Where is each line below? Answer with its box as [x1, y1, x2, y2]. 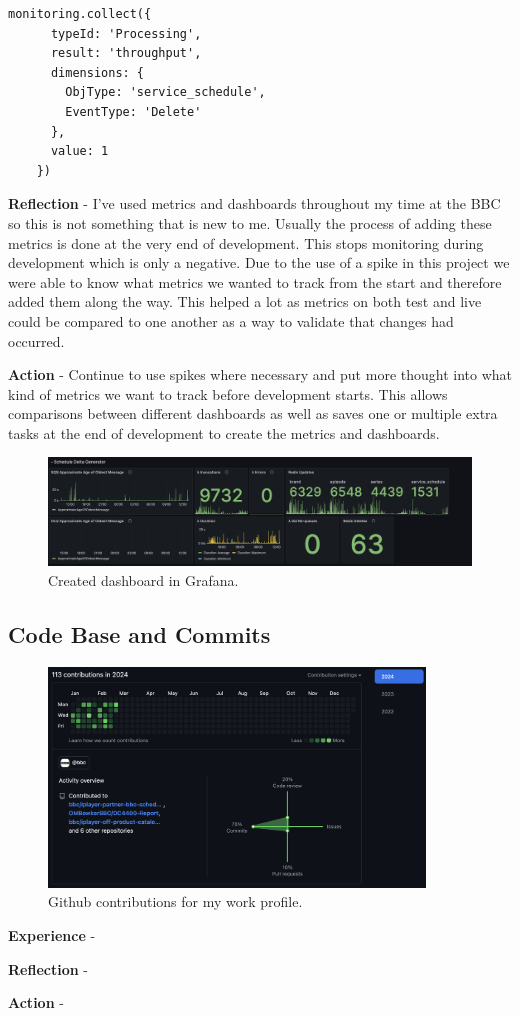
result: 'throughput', [50, 46, 202, 61]
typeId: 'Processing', [50, 26, 202, 41]
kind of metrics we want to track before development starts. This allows [8, 383, 448, 404]
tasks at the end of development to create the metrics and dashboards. [8, 422, 440, 443]
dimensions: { [50, 65, 145, 80]
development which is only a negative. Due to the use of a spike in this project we [8, 252, 510, 273]
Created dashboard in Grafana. [48, 569, 239, 590]
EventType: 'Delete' [65, 104, 202, 119]
